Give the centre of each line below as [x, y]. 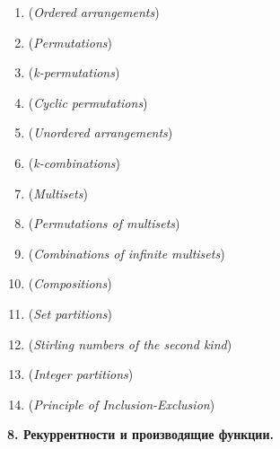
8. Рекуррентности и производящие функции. [140, 434]
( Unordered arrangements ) [101, 132]
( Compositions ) [70, 283]
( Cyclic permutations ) [88, 102]
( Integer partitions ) [81, 374]
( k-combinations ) [74, 162]
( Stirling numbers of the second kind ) [130, 343]
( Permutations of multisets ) [104, 223]
